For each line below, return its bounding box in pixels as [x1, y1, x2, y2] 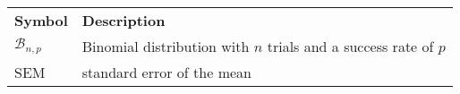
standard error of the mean [81, 62, 251, 82]
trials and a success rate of [267, 36, 434, 56]
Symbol [14, 10, 68, 30]
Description [81, 10, 166, 30]
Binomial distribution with [81, 36, 250, 56]
